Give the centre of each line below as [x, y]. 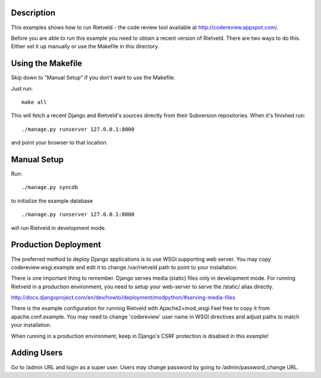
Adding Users [37, 353]
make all [34, 102]
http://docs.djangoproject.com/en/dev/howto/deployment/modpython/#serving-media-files [123, 298]
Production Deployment [56, 245]
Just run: [22, 89]
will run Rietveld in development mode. [59, 228]
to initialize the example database [52, 201]
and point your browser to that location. [59, 143]
